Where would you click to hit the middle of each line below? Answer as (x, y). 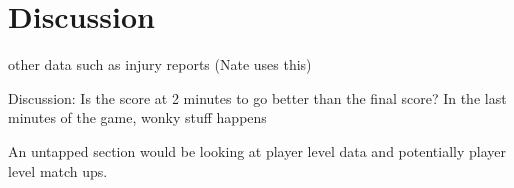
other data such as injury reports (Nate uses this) (160, 64)
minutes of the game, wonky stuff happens (137, 117)
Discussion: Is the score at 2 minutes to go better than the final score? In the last (257, 97)
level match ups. (58, 170)
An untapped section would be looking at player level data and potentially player (257, 150)
